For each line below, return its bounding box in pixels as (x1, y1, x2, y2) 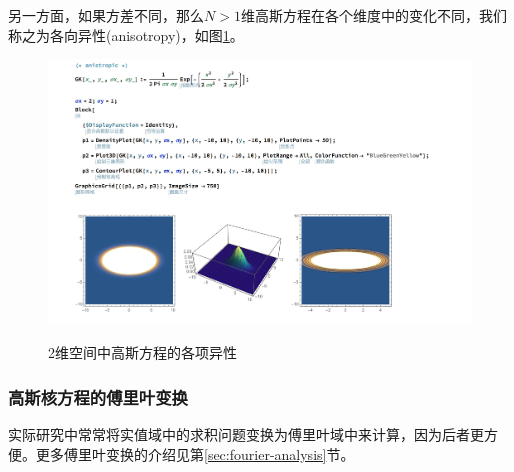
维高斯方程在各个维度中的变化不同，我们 (240, 5, 507, 25)
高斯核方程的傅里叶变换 (8, 384, 188, 409)
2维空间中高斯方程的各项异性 (48, 342, 237, 363)
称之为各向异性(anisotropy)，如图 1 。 (8, 24, 244, 45)
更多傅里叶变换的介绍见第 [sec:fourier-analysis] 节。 (35, 443, 355, 464)
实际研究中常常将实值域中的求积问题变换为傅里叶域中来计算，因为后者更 (8, 424, 484, 445)
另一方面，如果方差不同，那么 (8, 5, 204, 25)
